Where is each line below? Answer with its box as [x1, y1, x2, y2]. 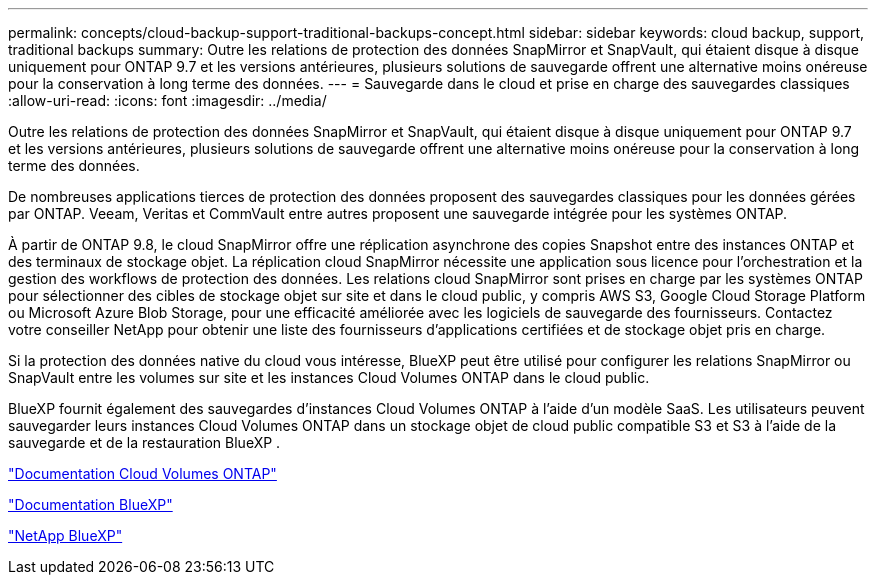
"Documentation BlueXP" [8, 496, 173, 513]
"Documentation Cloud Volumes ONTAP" [8, 465, 277, 482]
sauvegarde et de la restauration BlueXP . [8, 434, 281, 451]
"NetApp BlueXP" [8, 527, 123, 544]
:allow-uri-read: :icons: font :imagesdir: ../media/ [8, 92, 327, 109]
